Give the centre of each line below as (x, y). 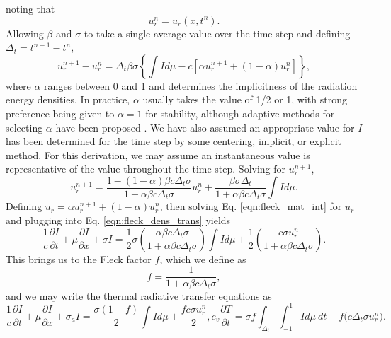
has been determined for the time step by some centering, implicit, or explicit (174, 141)
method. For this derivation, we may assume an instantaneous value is (158, 155)
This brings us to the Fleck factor (79, 258)
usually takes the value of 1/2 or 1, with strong (245, 99)
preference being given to (60, 113)
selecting (24, 127)
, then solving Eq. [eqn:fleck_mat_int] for (251, 206)
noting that (30, 8)
